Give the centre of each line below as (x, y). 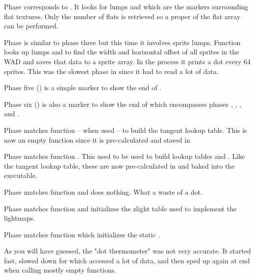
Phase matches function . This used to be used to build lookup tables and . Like (125, 156)
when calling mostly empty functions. (60, 270)
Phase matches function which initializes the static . (82, 234)
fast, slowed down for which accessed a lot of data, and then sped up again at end (127, 260)
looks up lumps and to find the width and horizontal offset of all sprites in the (122, 52)
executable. (21, 175)
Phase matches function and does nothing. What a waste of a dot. (103, 191)
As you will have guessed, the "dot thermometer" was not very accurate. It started (127, 251)
